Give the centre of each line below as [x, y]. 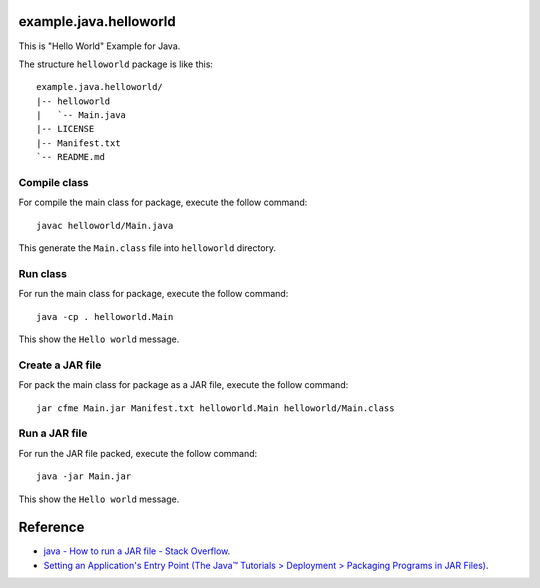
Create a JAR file [60, 365]
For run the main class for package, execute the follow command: [153, 294]
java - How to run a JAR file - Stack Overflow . [137, 551]
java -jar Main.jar [84, 476]
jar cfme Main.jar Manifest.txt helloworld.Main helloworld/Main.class [215, 408]
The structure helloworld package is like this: [116, 64]
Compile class [53, 183]
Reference [51, 527]
